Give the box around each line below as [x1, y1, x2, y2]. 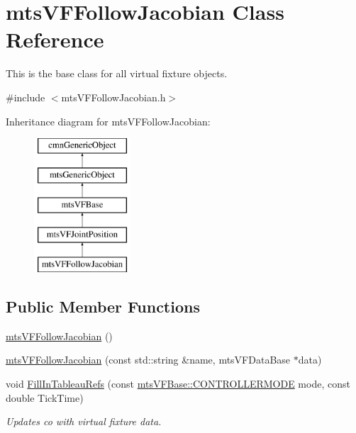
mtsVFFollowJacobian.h [61, 89, 166, 104]
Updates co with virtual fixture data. [6, 414, 162, 429]
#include [6, 89, 45, 104]
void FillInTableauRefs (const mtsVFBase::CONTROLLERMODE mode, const [6, 376, 350, 391]
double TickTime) [6, 390, 84, 405]
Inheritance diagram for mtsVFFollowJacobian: [6, 113, 211, 128]
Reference [6, 25, 104, 54]
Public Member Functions [6, 296, 200, 317]
